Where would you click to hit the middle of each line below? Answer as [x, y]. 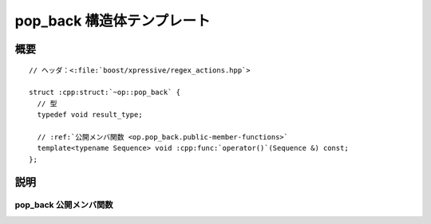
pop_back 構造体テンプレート [113, 21]
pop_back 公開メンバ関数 [64, 205]
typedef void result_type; [90, 115]
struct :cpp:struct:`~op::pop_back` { [105, 92]
